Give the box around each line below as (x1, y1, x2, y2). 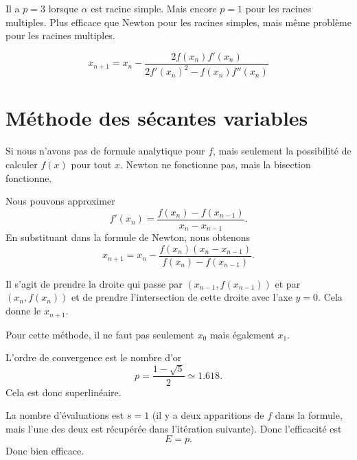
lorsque (48, 1, 78, 15)
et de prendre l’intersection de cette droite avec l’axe (71, 290, 292, 304)
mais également (209, 327, 275, 341)
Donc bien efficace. (5, 444, 84, 458)
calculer (5, 157, 38, 171)
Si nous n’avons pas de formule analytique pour (5, 143, 205, 158)
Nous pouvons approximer (5, 194, 115, 208)
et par (275, 276, 301, 290)
